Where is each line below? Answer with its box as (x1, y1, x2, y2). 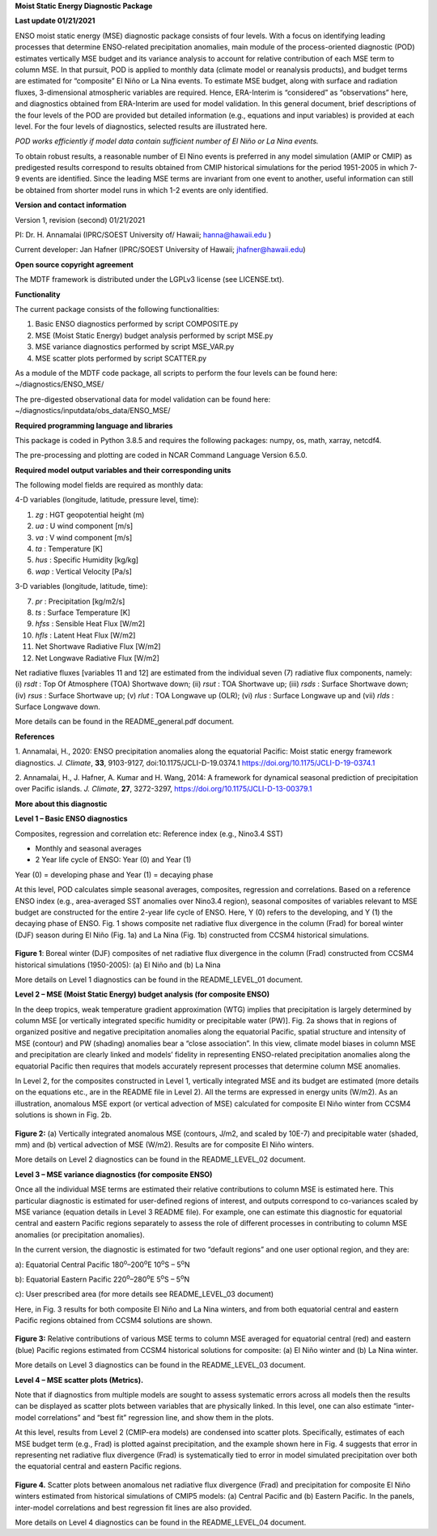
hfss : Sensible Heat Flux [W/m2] (35, 619, 146, 629)
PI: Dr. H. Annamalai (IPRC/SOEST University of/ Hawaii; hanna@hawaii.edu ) (15, 230, 272, 240)
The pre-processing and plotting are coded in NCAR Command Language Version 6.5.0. (15, 450, 308, 460)
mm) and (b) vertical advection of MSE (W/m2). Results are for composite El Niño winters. (15, 1139, 315, 1150)
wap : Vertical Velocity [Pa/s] (35, 566, 133, 576)
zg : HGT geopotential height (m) (35, 510, 145, 519)
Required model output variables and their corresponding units (15, 465, 231, 475)
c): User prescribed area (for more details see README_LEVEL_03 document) (15, 1289, 274, 1299)
